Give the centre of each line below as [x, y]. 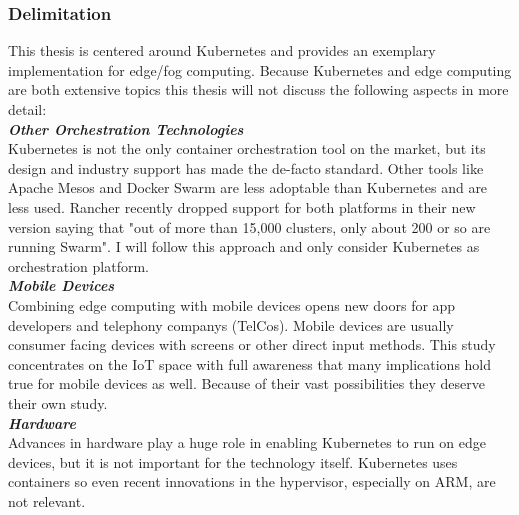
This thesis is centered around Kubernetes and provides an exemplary [222, 50]
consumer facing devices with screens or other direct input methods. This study [252, 344]
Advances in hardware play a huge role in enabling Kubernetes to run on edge [247, 442]
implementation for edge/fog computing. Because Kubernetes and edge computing [260, 69]
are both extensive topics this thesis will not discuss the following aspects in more [258, 89]
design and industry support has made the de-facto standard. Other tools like [246, 167]
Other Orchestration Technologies [126, 128]
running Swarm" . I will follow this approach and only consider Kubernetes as [244, 246]
